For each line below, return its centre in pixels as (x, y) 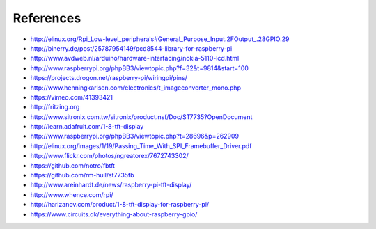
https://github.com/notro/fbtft (72, 165)
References (47, 18)
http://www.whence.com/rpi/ (72, 194)
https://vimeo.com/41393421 (72, 97)
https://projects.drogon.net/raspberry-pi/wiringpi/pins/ (109, 78)
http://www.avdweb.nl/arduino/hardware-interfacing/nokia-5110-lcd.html (135, 58)
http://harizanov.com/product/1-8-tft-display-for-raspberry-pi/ (120, 205)
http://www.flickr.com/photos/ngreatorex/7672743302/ (109, 156)
